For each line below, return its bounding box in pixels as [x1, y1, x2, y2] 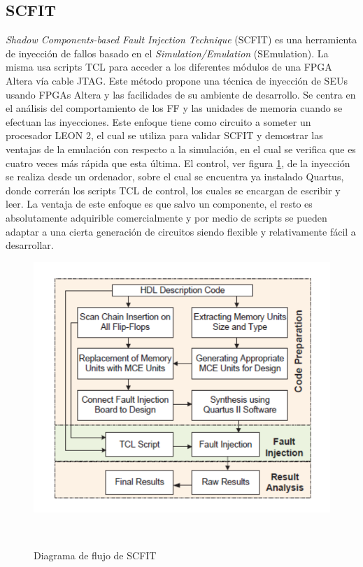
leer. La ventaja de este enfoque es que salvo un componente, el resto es [6, 196, 313, 211]
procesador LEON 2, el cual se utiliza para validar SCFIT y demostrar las [6, 128, 323, 143]
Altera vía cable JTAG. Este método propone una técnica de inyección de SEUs [6, 73, 348, 87]
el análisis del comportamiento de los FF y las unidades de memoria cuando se [6, 101, 343, 115]
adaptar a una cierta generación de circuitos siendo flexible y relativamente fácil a [6, 224, 356, 238]
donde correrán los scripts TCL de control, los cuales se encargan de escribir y [6, 182, 341, 197]
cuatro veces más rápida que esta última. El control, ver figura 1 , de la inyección [6, 155, 350, 170]
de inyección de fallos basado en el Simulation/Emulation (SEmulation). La [6, 45, 329, 60]
